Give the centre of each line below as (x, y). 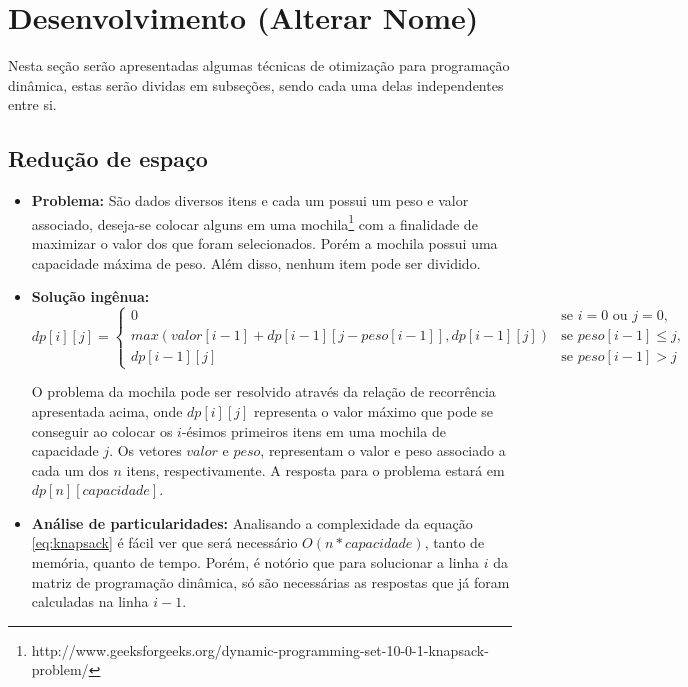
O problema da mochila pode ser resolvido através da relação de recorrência (263, 391)
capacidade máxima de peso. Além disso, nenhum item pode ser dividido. (256, 262)
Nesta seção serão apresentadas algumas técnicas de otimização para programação (259, 65)
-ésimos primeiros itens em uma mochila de (313, 430)
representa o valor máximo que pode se (374, 410)
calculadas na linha (90, 601)
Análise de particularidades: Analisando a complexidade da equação (252, 522)
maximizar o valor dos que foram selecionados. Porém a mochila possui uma (264, 242)
